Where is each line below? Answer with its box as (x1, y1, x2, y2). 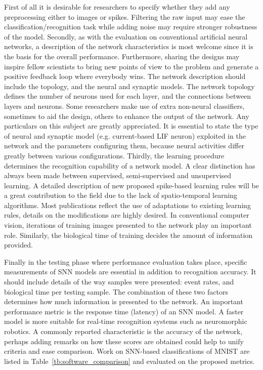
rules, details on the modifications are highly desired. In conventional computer (4, 210, 249, 220)
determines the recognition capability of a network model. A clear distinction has (4, 160, 255, 171)
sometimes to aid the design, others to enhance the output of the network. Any (4, 110, 249, 121)
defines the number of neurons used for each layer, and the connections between (4, 91, 251, 101)
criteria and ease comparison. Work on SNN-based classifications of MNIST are (4, 346, 250, 356)
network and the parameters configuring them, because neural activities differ (4, 140, 244, 151)
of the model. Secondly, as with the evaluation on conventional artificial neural (4, 31, 248, 42)
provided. (4, 239, 33, 250)
